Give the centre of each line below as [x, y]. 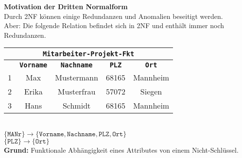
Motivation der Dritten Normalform [66, 6]
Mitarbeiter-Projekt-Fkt [88, 54]
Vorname [34, 65]
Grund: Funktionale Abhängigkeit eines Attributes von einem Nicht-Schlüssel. [121, 150]
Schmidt [77, 106]
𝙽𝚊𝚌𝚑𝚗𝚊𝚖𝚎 [81, 134]
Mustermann [77, 78]
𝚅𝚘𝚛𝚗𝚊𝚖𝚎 [52, 134]
